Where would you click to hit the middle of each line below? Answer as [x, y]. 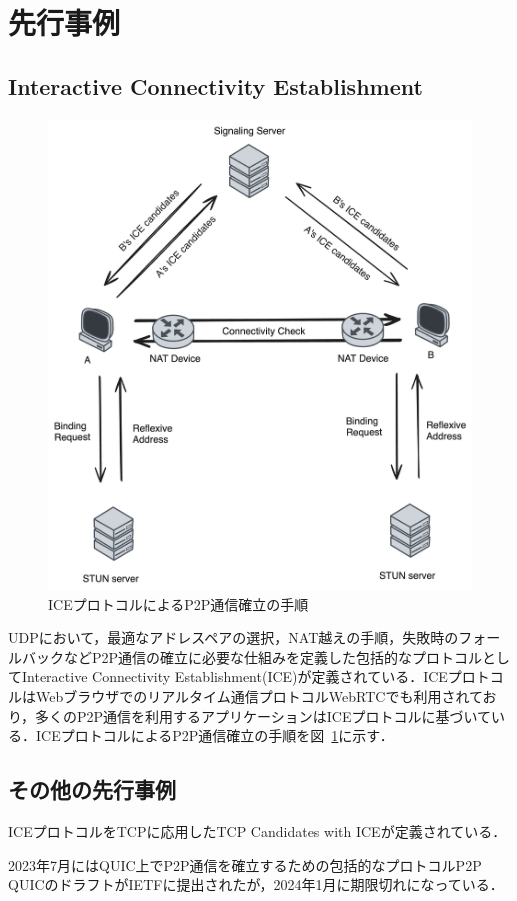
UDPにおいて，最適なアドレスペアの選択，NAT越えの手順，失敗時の [233, 637]
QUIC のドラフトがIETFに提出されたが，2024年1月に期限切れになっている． [256, 884]
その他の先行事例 [92, 789]
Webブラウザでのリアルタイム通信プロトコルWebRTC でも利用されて [259, 695]
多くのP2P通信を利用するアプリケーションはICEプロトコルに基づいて [263, 715]
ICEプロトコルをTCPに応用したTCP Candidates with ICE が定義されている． [257, 830]
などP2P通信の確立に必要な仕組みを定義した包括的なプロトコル [273, 656]
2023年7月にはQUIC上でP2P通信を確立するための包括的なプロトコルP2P [245, 864]
